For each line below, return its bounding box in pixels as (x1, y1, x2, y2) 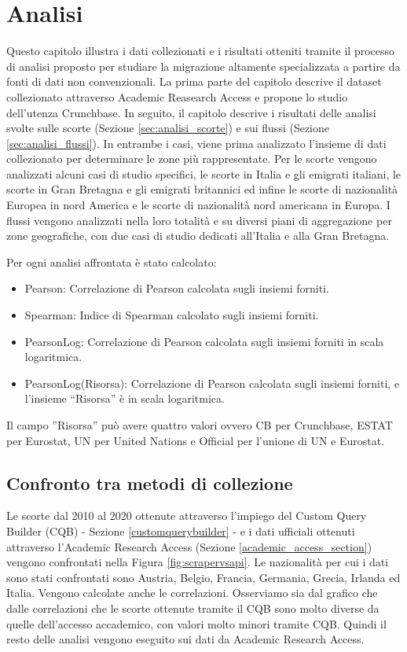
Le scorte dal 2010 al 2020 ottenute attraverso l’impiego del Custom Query (6, 507, 367, 524)
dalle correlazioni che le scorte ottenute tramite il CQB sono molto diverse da (6, 599, 379, 616)
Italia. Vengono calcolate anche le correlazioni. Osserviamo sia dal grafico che (6, 584, 378, 601)
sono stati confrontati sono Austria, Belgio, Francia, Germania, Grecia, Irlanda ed (6, 569, 401, 585)
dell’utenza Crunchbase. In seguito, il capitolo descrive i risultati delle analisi (6, 104, 376, 120)
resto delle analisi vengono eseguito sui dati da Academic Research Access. (6, 631, 365, 647)
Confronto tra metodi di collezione (6, 470, 293, 495)
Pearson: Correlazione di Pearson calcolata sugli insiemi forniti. (24, 280, 329, 297)
